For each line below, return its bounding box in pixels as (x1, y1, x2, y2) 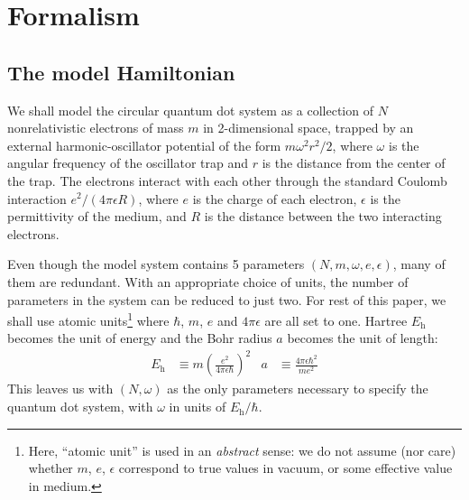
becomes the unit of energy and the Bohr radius (7, 329, 272, 347)
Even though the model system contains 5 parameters (7, 255, 305, 273)
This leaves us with (7, 379, 114, 398)
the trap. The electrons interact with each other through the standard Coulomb (7, 171, 447, 190)
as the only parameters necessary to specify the (167, 379, 428, 398)
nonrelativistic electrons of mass (7, 118, 184, 137)
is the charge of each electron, (192, 189, 357, 208)
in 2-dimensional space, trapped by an (203, 118, 414, 137)
